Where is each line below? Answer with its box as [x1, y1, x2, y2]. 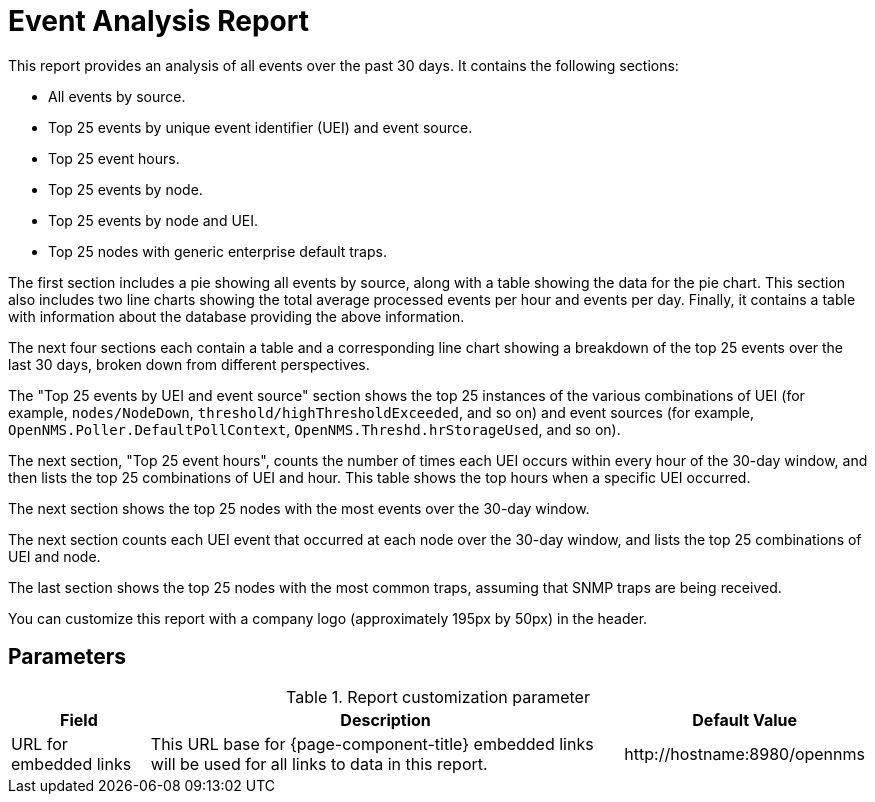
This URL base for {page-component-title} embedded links [150, 733, 594, 754]
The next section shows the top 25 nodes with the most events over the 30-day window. [8, 499, 590, 517]
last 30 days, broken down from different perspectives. [8, 355, 370, 373]
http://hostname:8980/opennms [624, 743, 865, 764]
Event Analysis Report [8, 4, 309, 38]
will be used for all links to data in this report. [150, 753, 488, 774]
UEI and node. [8, 547, 101, 565]
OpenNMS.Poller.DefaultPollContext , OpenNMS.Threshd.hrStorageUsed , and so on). [8, 420, 621, 438]
